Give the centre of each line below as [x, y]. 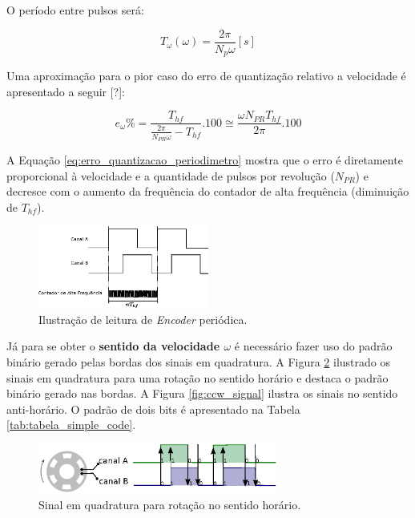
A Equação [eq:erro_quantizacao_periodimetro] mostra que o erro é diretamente [205, 159]
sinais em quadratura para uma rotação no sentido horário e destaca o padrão [197, 377]
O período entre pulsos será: [75, 10]
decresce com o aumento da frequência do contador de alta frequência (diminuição [208, 191]
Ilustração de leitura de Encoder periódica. [143, 319]
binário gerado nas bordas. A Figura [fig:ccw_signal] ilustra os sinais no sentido [202, 393]
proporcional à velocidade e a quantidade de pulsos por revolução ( [171, 175]
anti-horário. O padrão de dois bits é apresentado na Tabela [153, 409]
